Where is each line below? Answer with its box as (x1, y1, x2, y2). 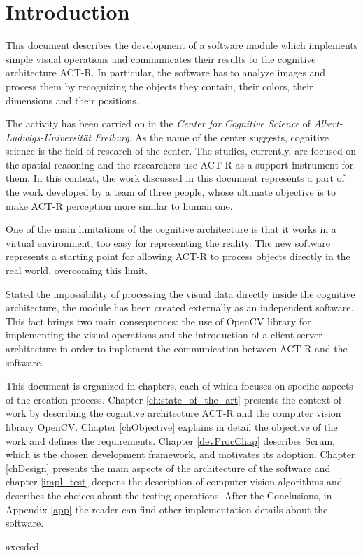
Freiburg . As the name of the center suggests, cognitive (94, 129, 329, 144)
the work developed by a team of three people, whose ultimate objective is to (6, 185, 336, 199)
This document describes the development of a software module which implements (6, 38, 358, 52)
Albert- (313, 116, 343, 131)
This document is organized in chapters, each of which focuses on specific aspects (6, 378, 353, 393)
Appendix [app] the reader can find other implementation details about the (6, 501, 328, 516)
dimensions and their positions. (6, 92, 139, 107)
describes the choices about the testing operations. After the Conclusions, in (6, 487, 332, 502)
